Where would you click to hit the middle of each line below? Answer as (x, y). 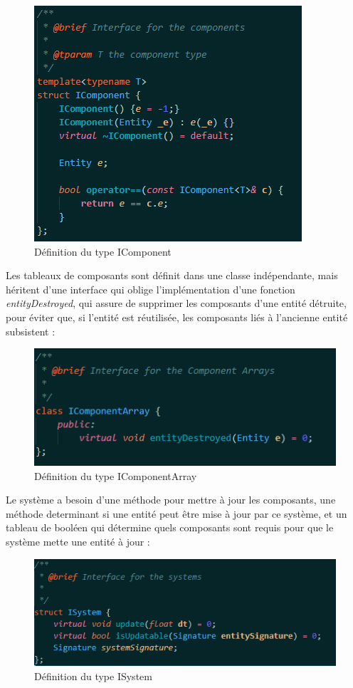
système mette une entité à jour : (78, 541)
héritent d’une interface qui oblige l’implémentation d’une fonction (151, 289)
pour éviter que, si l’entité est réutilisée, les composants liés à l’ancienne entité (177, 317)
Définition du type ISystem (93, 676)
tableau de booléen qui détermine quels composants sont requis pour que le (170, 527)
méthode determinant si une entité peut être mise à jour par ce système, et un (176, 513)
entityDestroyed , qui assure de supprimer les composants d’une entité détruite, (176, 303)
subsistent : (31, 331)
